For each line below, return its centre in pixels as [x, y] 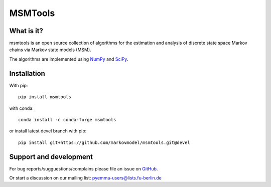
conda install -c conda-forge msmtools [67, 120]
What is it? [26, 31]
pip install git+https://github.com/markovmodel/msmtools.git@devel [104, 142]
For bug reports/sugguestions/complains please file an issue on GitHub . [84, 168]
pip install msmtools [45, 97]
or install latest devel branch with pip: [48, 131]
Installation [27, 73]
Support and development [51, 157]
